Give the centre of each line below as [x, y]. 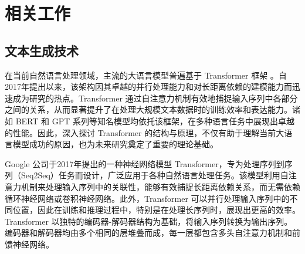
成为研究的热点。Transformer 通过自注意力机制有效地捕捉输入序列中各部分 [155, 98]
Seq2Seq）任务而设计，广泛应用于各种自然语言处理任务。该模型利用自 [155, 175]
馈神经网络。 [29, 244]
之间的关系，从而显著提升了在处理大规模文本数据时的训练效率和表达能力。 [148, 109]
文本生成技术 [42, 50]
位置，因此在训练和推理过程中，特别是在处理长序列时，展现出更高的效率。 [156, 210]
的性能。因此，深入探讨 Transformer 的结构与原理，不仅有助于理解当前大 [145, 132]
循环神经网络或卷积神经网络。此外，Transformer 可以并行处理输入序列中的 [147, 198]
